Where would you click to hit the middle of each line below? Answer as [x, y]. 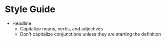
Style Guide [30, 9]
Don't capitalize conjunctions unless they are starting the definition [90, 34]
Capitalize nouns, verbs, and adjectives [61, 28]
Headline [22, 23]
